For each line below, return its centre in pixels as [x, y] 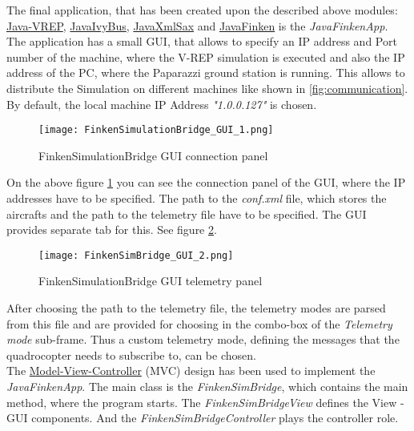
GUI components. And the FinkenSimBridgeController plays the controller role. [203, 418]
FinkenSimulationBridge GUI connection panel [153, 155]
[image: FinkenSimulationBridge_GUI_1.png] [156, 130]
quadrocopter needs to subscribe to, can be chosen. [131, 354]
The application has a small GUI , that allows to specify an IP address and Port [202, 41]
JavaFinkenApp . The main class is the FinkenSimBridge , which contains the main [207, 386]
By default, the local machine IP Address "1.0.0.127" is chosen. [162, 104]
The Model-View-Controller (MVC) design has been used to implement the [191, 371]
